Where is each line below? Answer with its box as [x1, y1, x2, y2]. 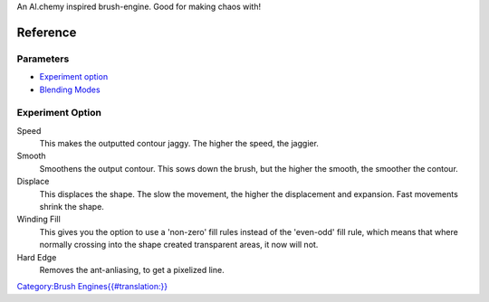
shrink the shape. [39, 202, 104, 212]
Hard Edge [16, 251, 57, 262]
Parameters [16, 52, 70, 65]
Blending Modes [39, 84, 101, 95]
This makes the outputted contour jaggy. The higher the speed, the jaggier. [39, 138, 319, 149]
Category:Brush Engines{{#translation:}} [16, 281, 168, 292]
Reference [16, 24, 77, 40]
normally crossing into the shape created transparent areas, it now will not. [39, 240, 319, 250]
